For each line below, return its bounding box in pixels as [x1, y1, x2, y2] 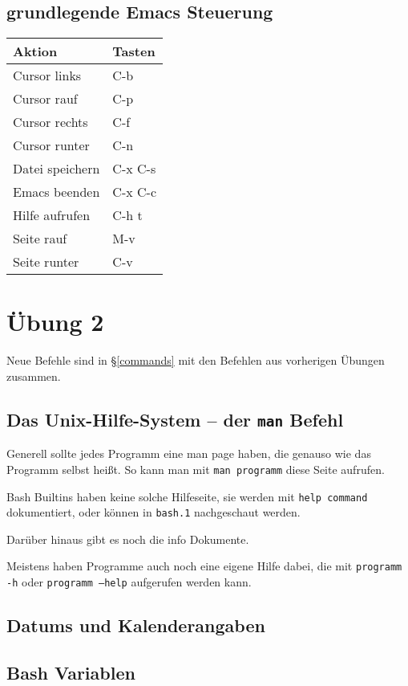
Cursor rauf [13, 89, 78, 108]
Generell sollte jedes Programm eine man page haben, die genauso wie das [6, 445, 371, 462]
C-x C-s [112, 159, 156, 178]
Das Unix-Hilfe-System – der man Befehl [6, 406, 344, 431]
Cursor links [13, 66, 82, 85]
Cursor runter [13, 136, 90, 155]
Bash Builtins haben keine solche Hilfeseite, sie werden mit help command [6, 488, 368, 504]
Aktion [13, 42, 58, 61]
